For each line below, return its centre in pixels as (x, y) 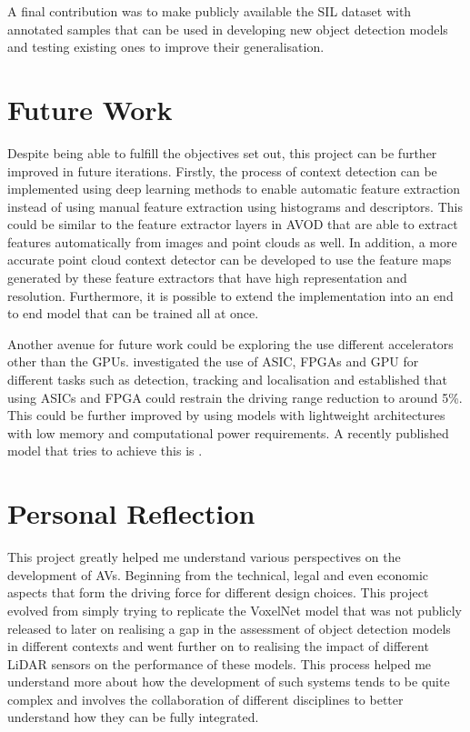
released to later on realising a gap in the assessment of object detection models (229, 628)
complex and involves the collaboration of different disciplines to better (205, 699)
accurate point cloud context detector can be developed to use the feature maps (230, 260)
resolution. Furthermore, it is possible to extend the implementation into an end (230, 295)
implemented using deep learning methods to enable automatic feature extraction (234, 189)
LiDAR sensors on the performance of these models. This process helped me (220, 663)
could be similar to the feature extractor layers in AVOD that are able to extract (233, 224)
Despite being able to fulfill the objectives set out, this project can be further (222, 152)
